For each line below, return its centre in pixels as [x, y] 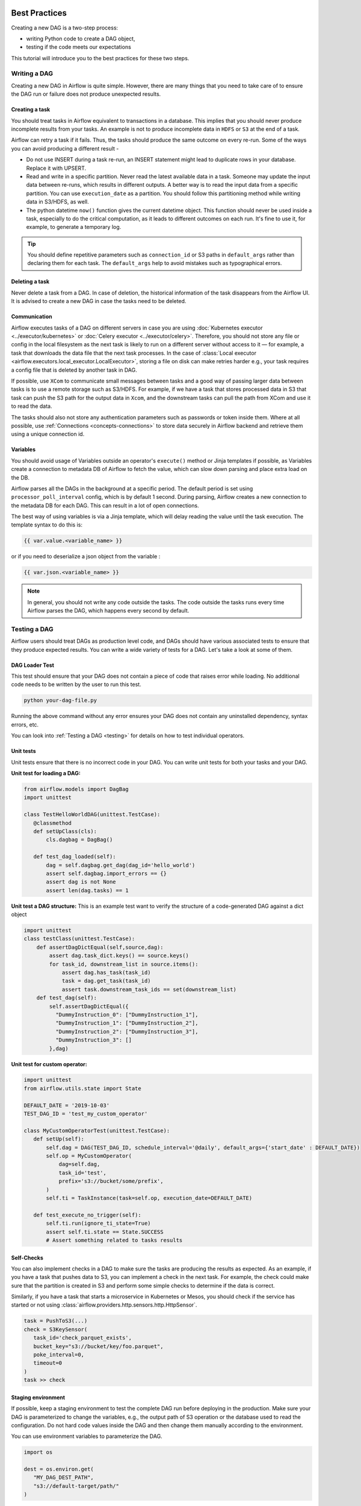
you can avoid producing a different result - [65, 148]
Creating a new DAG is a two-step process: [65, 28]
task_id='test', [82, 1173]
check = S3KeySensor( [56, 1329]
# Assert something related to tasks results [114, 1240]
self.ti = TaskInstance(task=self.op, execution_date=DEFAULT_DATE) [149, 1198]
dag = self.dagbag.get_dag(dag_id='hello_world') [121, 865]
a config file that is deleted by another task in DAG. [74, 370]
